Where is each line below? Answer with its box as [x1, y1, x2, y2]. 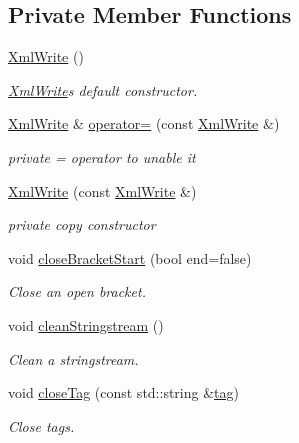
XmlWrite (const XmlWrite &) [8, 180, 197, 201]
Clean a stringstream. [8, 348, 139, 369]
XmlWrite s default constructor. [8, 79, 198, 100]
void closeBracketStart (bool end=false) [8, 247, 252, 268]
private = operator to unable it [8, 146, 196, 167]
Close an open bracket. [8, 281, 146, 302]
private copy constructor [8, 214, 156, 235]
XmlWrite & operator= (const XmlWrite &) [8, 113, 280, 134]
